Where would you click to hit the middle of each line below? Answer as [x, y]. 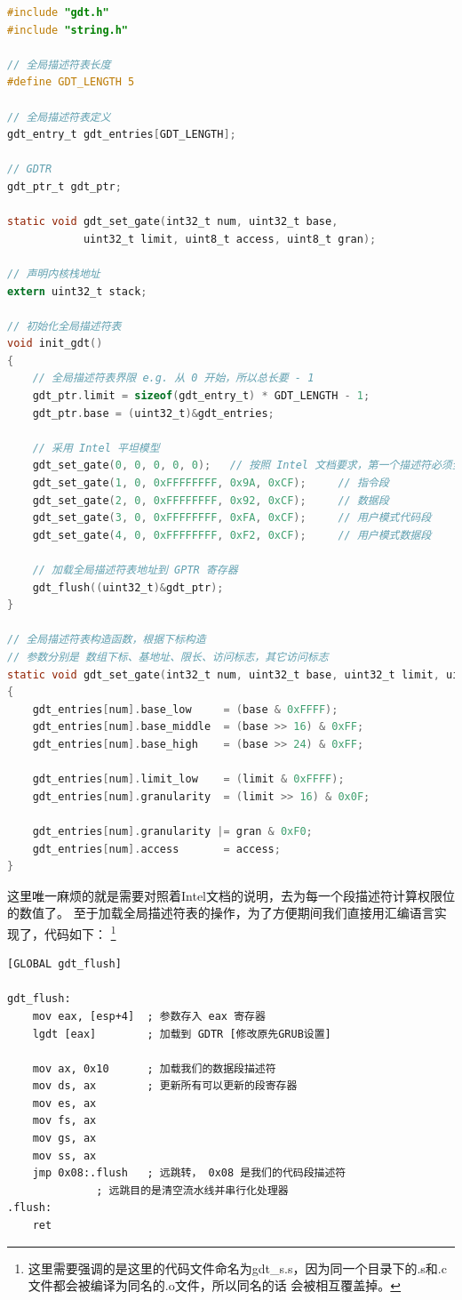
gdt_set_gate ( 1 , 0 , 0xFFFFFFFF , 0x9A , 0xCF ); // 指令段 [211, 483]
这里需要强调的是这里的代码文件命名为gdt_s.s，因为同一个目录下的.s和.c [237, 1268]
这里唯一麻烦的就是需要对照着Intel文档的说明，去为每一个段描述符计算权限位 [231, 895]
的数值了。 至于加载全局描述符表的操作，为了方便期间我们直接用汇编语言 [221, 913]
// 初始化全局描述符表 [64, 326]
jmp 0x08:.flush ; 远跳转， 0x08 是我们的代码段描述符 [189, 1173]
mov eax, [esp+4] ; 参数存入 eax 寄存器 [149, 1016]
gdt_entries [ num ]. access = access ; [156, 849]
